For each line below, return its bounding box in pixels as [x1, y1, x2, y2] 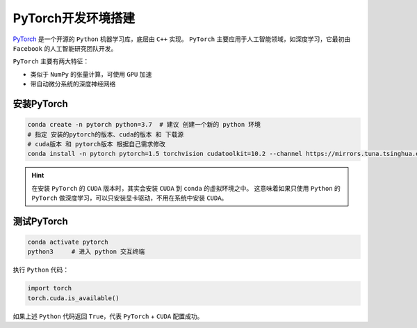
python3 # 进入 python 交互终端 [27, 248, 145, 256]
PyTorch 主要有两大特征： [13, 57, 90, 65]
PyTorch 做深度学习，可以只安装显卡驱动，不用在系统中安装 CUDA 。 [31, 194, 228, 202]
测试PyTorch [13, 215, 69, 227]
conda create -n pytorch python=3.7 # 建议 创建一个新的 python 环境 [27, 120, 261, 129]
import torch [27, 284, 72, 292]
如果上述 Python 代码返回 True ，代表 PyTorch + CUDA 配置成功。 [13, 312, 204, 320]
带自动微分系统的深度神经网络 [30, 80, 116, 88]
